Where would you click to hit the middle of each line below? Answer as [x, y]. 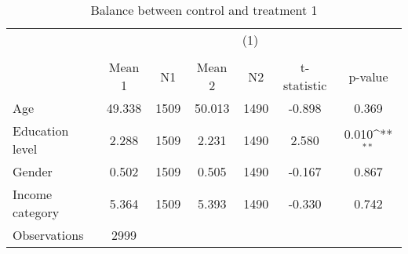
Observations [48, 235]
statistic [305, 85]
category [36, 212]
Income [33, 194]
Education [41, 131]
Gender [33, 171]
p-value [368, 76]
